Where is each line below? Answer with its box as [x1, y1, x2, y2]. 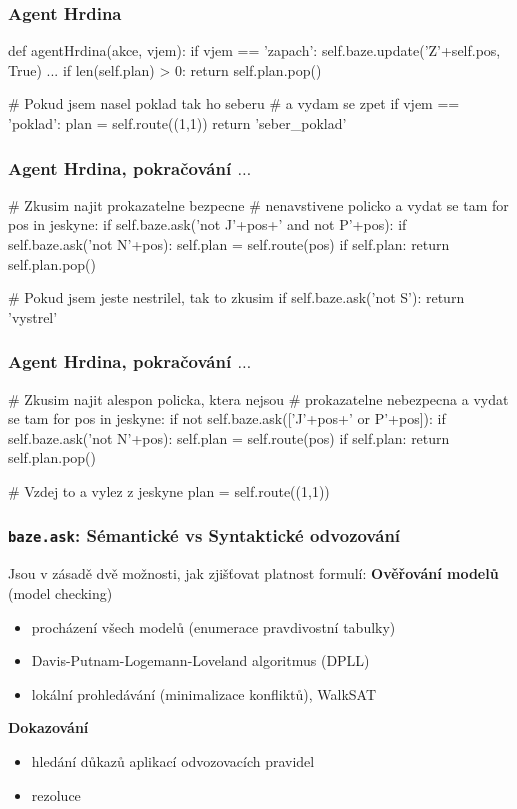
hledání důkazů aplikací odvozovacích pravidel [31, 750, 315, 771]
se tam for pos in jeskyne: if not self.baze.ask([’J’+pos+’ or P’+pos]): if [8, 408, 446, 429]
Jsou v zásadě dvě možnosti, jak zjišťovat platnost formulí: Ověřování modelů [8, 563, 499, 584]
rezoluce [31, 784, 81, 805]
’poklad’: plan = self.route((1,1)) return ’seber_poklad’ [8, 113, 347, 133]
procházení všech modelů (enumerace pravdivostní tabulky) [31, 616, 396, 637]
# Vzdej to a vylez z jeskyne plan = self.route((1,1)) [8, 480, 330, 501]
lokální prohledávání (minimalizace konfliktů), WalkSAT [31, 683, 377, 704]
